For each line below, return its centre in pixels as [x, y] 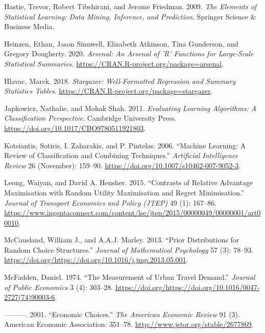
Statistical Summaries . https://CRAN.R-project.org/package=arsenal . [114, 63]
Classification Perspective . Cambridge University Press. [90, 118]
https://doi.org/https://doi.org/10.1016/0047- [187, 287]
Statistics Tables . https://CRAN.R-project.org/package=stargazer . [109, 91]
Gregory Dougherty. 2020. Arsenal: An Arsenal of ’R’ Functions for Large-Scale [129, 53]
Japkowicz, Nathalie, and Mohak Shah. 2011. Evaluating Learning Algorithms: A [130, 108]
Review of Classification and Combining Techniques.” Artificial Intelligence [121, 155]
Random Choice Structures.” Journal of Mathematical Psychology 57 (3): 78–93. [129, 249]
